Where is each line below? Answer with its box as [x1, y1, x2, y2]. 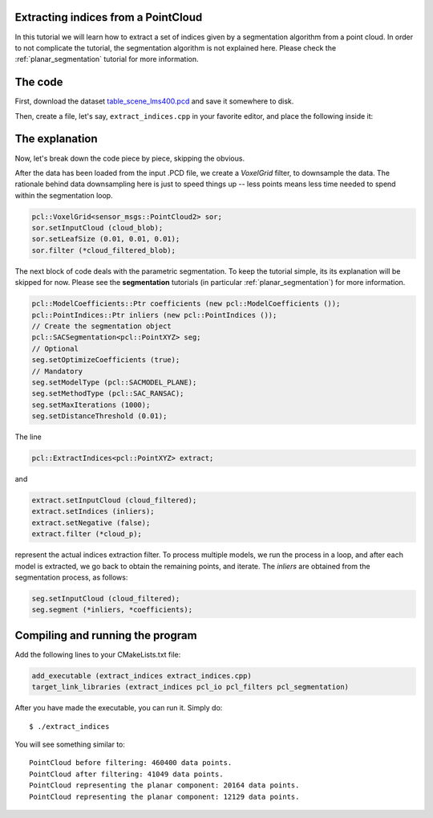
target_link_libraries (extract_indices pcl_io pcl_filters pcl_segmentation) [31, 682, 349, 692]
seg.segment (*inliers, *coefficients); [31, 605, 192, 614]
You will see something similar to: [14, 739, 126, 749]
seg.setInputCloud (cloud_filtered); [31, 594, 180, 603]
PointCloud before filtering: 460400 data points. [29, 759, 233, 767]
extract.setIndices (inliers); [31, 507, 156, 516]
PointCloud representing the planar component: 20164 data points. [29, 781, 300, 790]
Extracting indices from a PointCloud [14, 10, 203, 24]
